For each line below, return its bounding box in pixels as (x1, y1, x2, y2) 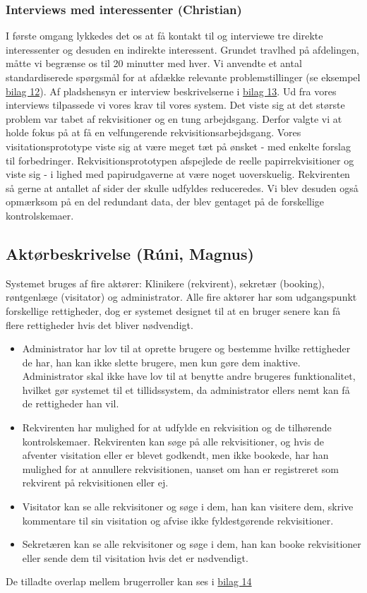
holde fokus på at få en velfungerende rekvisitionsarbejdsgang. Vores (6, 125, 301, 140)
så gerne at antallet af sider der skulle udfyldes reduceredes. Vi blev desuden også (6, 180, 359, 195)
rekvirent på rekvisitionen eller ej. (22, 475, 169, 490)
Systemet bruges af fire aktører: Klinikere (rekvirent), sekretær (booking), (6, 275, 325, 290)
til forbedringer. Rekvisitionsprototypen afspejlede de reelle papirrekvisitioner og (6, 152, 354, 167)
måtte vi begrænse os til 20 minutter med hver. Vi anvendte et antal (6, 56, 302, 71)
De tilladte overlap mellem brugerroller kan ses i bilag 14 (6, 574, 252, 589)
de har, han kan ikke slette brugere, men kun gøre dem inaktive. (22, 354, 301, 369)
